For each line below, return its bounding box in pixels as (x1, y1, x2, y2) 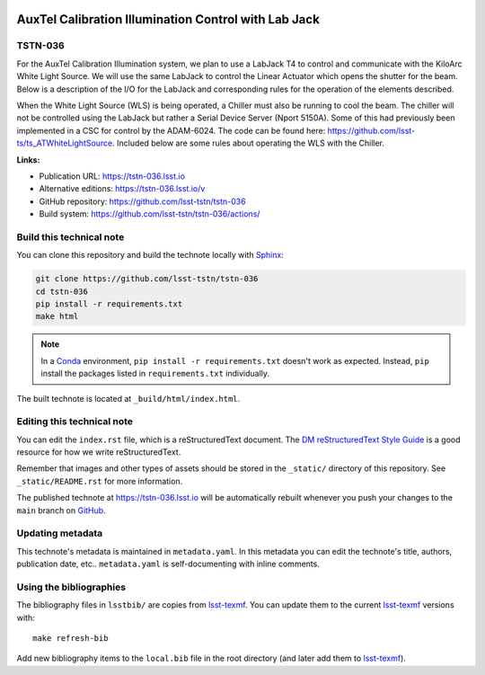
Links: (16, 154, 40, 165)
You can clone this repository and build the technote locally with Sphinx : (16, 250, 285, 261)
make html (35, 311, 79, 322)
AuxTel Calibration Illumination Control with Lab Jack (16, 12, 321, 27)
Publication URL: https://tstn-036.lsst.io (39, 171, 186, 182)
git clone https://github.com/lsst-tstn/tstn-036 (35, 274, 259, 284)
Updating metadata (16, 527, 103, 539)
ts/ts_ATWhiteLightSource (16, 138, 113, 148)
